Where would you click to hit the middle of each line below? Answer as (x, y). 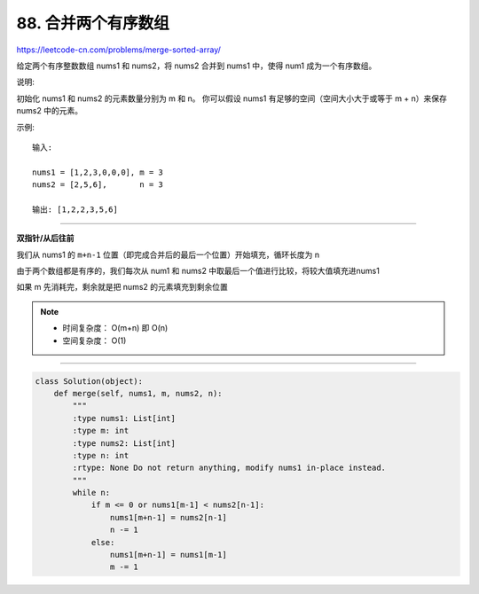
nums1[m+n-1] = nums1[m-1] (169, 555)
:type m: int (101, 431)
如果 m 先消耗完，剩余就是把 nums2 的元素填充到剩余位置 (122, 287)
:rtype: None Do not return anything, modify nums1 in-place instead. (229, 468)
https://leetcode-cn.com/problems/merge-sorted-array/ (119, 50)
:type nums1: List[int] (124, 418)
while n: (91, 493)
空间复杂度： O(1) (94, 340)
